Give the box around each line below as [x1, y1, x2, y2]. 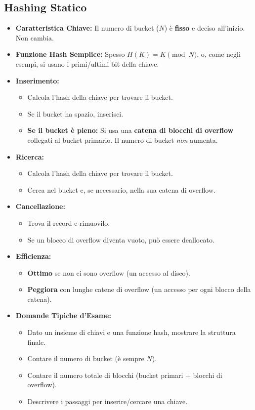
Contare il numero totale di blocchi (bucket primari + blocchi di [27, 369, 222, 380]
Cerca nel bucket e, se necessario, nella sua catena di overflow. [27, 184, 215, 195]
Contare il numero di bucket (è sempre [27, 353, 144, 364]
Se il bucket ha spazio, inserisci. [27, 108, 124, 119]
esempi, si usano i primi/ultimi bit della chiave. [15, 58, 159, 69]
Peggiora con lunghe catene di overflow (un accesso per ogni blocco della [27, 284, 251, 294]
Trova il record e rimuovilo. [27, 217, 110, 228]
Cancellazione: [15, 201, 65, 211]
